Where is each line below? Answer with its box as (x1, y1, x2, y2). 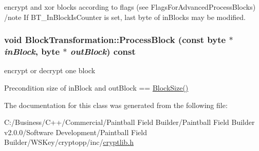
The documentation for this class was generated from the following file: (4, 99, 228, 110)
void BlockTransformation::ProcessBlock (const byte (4, 33, 226, 46)
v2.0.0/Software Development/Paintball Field (4, 126, 147, 137)
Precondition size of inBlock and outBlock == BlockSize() (4, 82, 189, 93)
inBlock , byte (4, 45, 60, 58)
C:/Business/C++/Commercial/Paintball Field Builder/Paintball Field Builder (4, 117, 255, 127)
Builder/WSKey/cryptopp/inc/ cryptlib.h (4, 137, 134, 147)
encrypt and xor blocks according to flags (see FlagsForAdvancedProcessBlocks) (4, 2, 256, 12)
